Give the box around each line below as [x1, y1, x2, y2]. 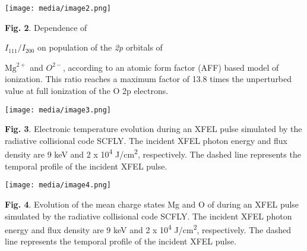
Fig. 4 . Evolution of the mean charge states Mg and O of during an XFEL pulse [5, 197, 299, 210]
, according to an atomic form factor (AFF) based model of [62, 61, 279, 73]
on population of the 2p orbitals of [37, 41, 163, 54]
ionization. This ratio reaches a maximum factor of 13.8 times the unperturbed [5, 73, 292, 85]
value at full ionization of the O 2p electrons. [5, 84, 169, 97]
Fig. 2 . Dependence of [5, 21, 87, 33]
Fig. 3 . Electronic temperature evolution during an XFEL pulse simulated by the [5, 123, 302, 135]
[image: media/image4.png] [5, 181, 111, 190]
